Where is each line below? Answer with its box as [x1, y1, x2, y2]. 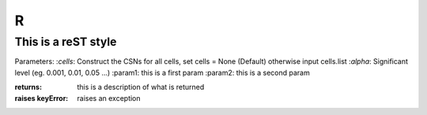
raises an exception [77, 93, 142, 102]
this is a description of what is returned [77, 83, 205, 92]
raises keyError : [14, 93, 69, 102]
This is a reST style [14, 35, 117, 49]
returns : [14, 83, 43, 92]
